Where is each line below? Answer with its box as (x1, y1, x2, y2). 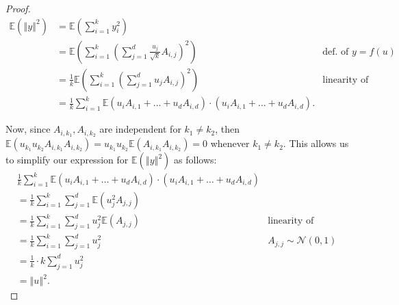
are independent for (99, 122, 181, 136)
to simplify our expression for (5, 152, 129, 167)
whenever (210, 136, 250, 150)
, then (215, 122, 240, 136)
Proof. (5, 1, 31, 15)
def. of (322, 47, 349, 57)
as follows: (174, 152, 217, 167)
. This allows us (283, 136, 349, 150)
